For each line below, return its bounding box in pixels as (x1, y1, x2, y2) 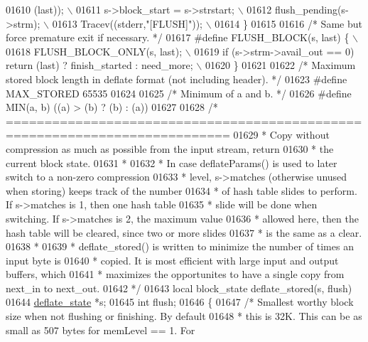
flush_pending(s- (274, 2, 349, 16)
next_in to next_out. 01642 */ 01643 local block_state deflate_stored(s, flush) (6, 280, 352, 295)
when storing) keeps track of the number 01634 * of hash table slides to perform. (6, 183, 357, 198)
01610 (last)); (6, 2, 64, 16)
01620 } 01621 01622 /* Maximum (205, 58, 356, 73)
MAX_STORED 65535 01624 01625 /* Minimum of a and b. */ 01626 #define (6, 85, 352, 100)
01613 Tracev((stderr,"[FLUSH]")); (52, 16, 202, 31)
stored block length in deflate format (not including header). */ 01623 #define (6, 71, 347, 86)
